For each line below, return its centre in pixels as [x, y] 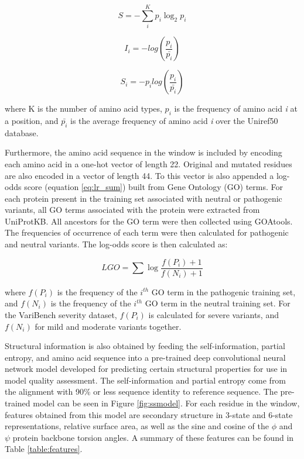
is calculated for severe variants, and [214, 314]
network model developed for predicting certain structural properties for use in [146, 369]
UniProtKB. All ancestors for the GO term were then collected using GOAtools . [149, 221]
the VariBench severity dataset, [61, 314]
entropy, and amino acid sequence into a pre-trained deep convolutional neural [145, 357]
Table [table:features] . [44, 449]
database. [22, 132]
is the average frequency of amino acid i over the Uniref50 [174, 120]
